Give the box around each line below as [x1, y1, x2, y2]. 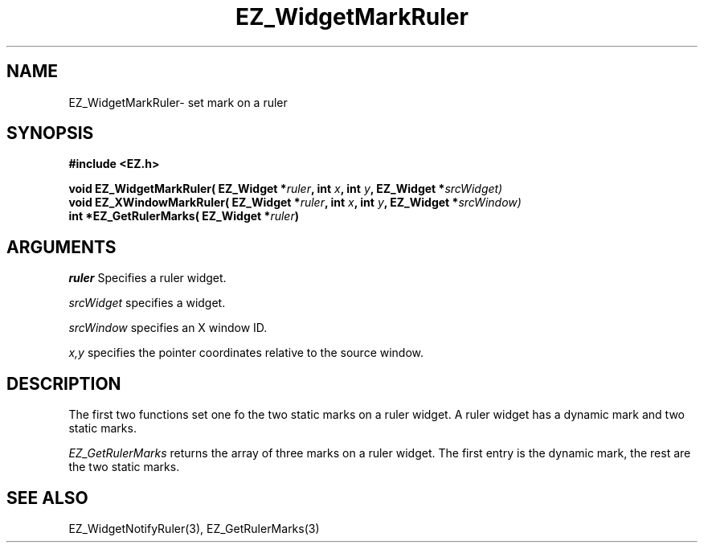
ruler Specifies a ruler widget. [68, 271, 227, 285]
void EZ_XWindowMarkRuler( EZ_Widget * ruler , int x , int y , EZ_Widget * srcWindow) [68, 195, 522, 210]
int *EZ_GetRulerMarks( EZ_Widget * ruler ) [68, 209, 299, 223]
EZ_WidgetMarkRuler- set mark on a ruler [68, 95, 288, 109]
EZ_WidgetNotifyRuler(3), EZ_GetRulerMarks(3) [68, 521, 320, 535]
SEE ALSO [6, 487, 88, 508]
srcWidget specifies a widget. [68, 296, 226, 310]
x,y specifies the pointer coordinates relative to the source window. [68, 346, 424, 360]
